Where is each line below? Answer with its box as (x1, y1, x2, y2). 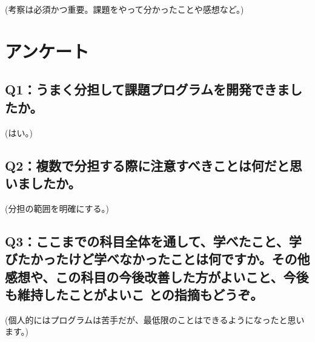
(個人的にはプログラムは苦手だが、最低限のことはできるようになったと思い (5, 313, 305, 326)
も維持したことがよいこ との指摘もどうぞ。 (5, 284, 264, 303)
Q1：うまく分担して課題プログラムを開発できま (5, 80, 290, 99)
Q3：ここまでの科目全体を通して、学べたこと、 (5, 231, 289, 250)
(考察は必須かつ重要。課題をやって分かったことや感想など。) (5, 3, 244, 15)
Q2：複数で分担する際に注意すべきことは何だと (5, 156, 290, 174)
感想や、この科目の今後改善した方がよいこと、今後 (5, 267, 309, 286)
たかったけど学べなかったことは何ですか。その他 (17, 249, 310, 268)
